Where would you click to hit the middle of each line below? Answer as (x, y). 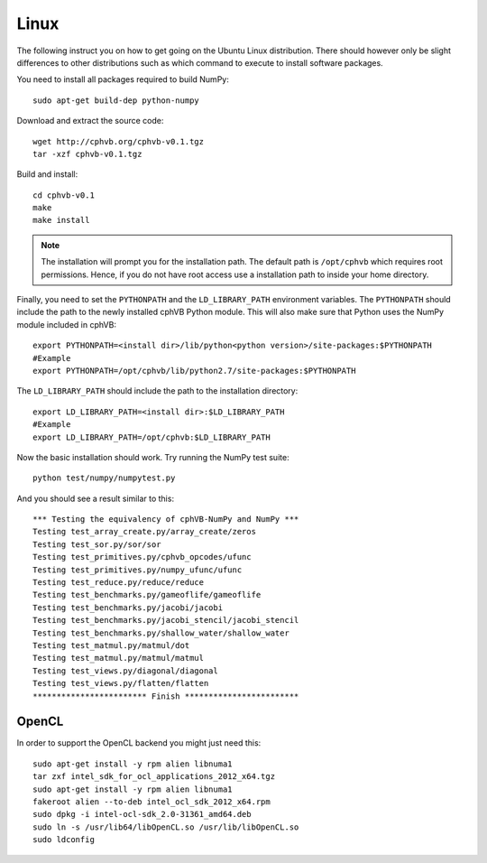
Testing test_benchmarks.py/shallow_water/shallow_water (161, 633)
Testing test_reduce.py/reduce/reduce (119, 583)
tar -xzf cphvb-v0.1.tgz (87, 154)
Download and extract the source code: (90, 121)
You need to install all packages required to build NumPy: (123, 79)
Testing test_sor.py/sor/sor (97, 544)
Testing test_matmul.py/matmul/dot (111, 645)
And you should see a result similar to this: (96, 498)
